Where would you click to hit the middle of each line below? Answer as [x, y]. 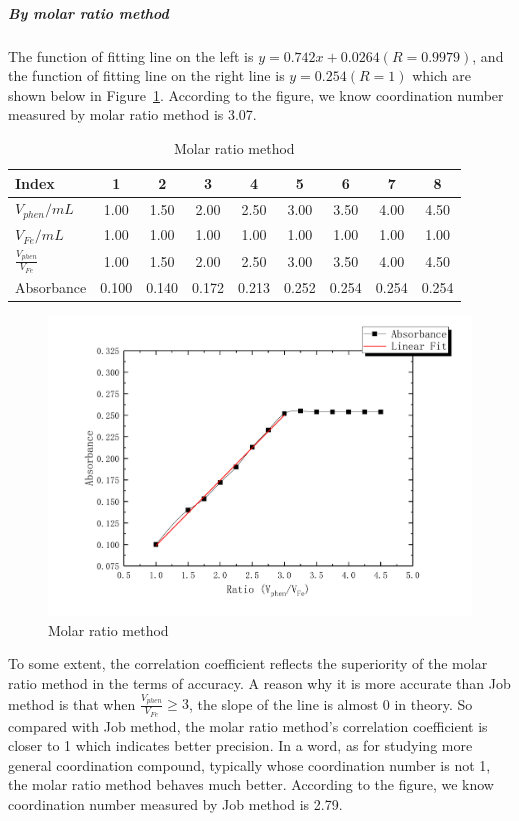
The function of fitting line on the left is [131, 55]
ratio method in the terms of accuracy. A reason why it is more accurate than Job [259, 683]
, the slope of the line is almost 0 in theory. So [330, 703]
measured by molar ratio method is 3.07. [132, 114]
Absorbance [51, 287]
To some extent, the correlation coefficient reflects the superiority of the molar [248, 663]
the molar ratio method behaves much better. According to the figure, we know [251, 784]
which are [441, 75]
